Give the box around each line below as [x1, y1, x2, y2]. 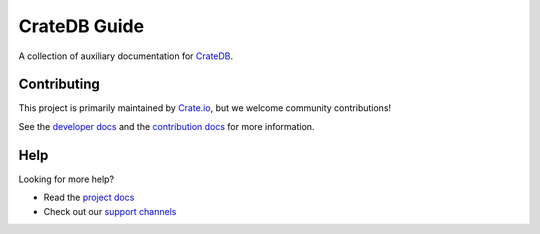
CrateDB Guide [18, 15, 145, 37]
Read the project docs [43, 191, 135, 204]
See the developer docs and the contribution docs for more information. [18, 120, 315, 132]
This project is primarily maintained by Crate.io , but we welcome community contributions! [18, 102, 392, 114]
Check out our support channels [43, 205, 177, 217]
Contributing [18, 76, 100, 93]
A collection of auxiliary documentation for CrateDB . [18, 50, 234, 62]
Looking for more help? [18, 173, 115, 185]
